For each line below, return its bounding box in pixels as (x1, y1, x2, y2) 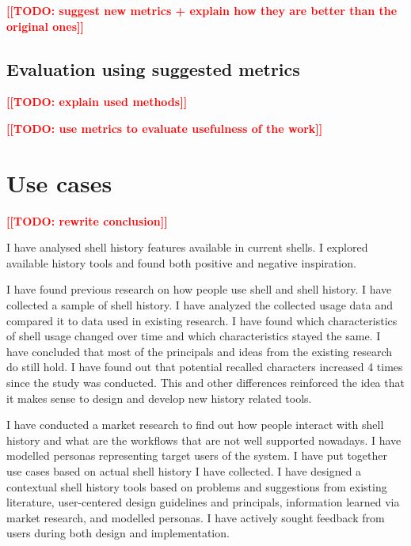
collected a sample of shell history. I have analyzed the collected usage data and (6, 297, 393, 313)
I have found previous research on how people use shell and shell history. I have (6, 281, 392, 298)
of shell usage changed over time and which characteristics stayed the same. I (6, 328, 381, 344)
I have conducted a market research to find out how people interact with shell (6, 416, 384, 433)
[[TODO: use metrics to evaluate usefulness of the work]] (6, 119, 323, 136)
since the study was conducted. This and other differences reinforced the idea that (6, 374, 405, 391)
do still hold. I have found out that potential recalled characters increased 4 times (6, 358, 403, 375)
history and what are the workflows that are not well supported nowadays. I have (6, 431, 401, 448)
